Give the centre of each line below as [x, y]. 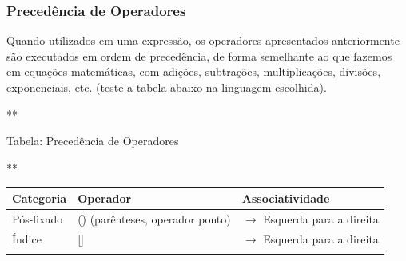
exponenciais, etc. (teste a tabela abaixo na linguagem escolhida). [167, 87]
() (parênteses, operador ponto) [154, 218]
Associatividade [286, 198]
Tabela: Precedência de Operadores [93, 141]
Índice [27, 238]
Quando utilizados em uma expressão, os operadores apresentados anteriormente [203, 40]
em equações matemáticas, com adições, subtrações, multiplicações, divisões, [194, 71]
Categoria [40, 198]
